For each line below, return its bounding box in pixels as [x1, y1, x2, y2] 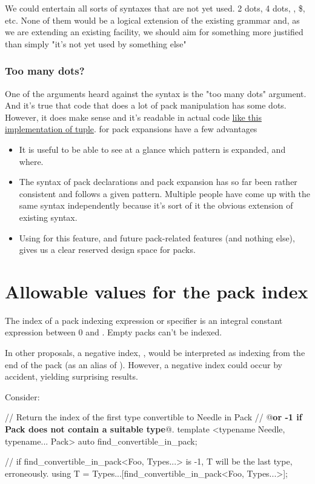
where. [19, 155, 44, 167]
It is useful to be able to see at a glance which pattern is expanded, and [19, 143, 286, 155]
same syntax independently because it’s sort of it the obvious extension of [19, 199, 293, 212]
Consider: [5, 390, 40, 403]
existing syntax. [19, 210, 78, 223]
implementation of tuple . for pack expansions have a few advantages [5, 123, 257, 135]
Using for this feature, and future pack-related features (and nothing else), [19, 231, 295, 244]
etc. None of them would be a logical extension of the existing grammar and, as [5, 13, 300, 26]
